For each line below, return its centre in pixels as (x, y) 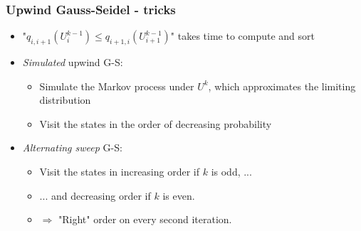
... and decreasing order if (95, 195)
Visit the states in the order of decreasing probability (156, 123)
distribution (65, 100)
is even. (179, 195)
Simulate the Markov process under (117, 86)
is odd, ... (231, 171)
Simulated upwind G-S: (73, 62)
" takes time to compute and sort (243, 36)
